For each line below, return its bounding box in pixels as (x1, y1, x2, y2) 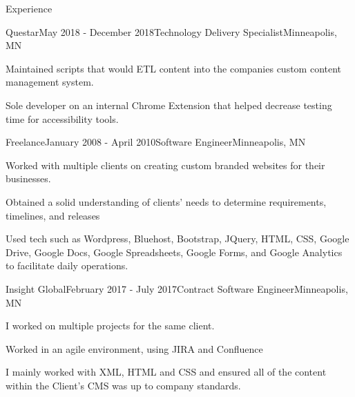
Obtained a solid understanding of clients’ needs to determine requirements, (6, 194, 327, 209)
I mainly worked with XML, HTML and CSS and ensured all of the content (6, 365, 327, 379)
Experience (6, 1, 52, 15)
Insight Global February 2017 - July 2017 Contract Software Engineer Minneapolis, (6, 281, 348, 296)
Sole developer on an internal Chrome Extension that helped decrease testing (6, 97, 332, 112)
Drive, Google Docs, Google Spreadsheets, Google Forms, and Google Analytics (6, 244, 343, 259)
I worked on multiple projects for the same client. (6, 318, 215, 333)
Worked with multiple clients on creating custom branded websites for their (6, 157, 325, 172)
